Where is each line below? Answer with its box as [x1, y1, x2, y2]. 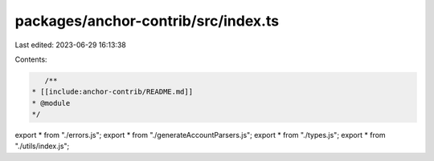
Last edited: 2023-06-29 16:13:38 [14, 40, 126, 50]
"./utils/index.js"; [14, 141, 70, 151]
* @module [31, 99, 71, 107]
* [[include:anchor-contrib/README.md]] [31, 87, 193, 96]
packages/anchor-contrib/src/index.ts [14, 12, 280, 30]
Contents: [14, 54, 47, 64]
